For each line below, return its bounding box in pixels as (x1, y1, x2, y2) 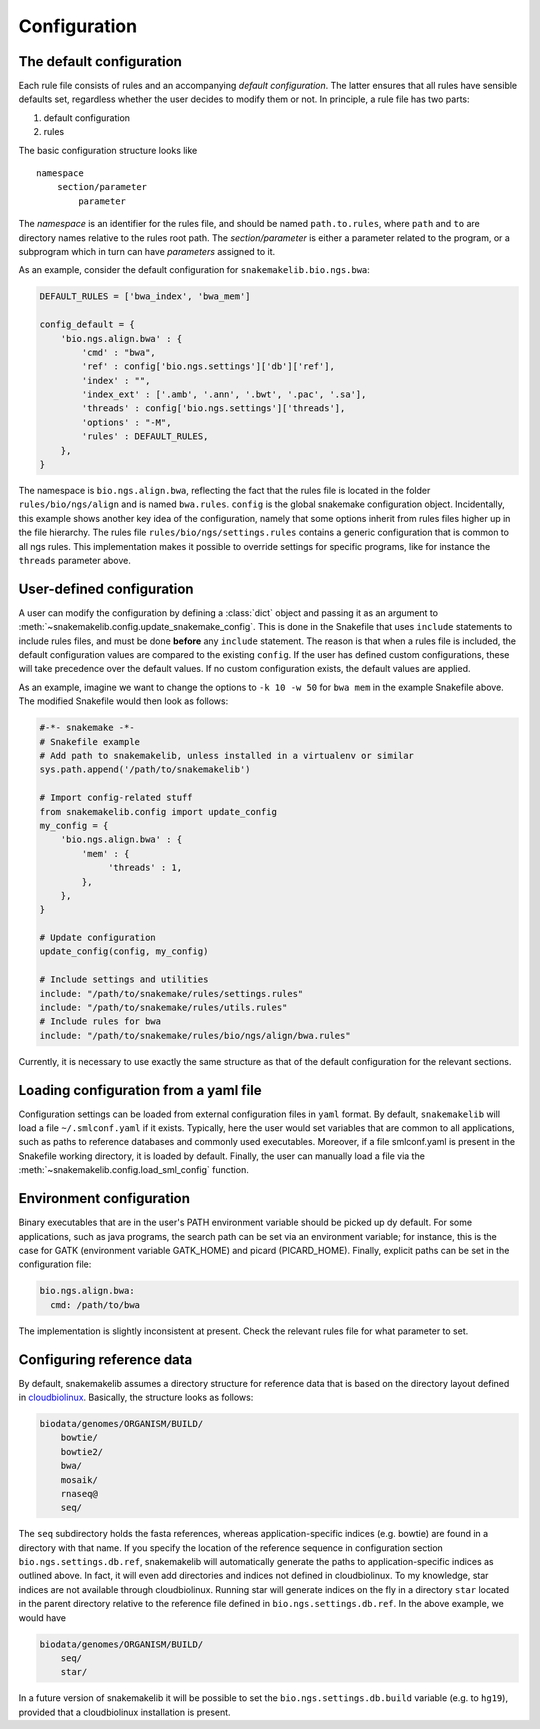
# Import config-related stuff (39, 792, 194, 804)
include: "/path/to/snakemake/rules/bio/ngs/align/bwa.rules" (39, 1030, 351, 1041)
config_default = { (39, 319, 135, 330)
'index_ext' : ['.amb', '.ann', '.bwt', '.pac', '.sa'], (81, 389, 367, 400)
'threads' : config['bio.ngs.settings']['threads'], (81, 403, 346, 414)
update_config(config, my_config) (39, 946, 209, 957)
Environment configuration (18, 1190, 190, 1207)
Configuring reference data (18, 1351, 193, 1368)
